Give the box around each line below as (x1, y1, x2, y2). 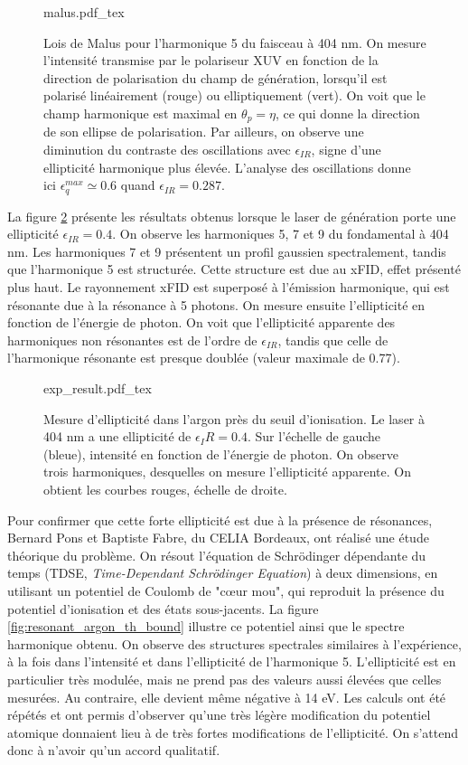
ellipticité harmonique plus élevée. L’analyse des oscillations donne (43, 157, 411, 176)
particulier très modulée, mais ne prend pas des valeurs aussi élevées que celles (7, 669, 442, 688)
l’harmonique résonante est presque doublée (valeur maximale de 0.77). (7, 348, 400, 367)
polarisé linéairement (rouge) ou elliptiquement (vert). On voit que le (43, 86, 426, 105)
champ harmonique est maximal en (43, 103, 238, 122)
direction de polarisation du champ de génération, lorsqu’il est (43, 68, 388, 87)
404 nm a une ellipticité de (43, 427, 192, 446)
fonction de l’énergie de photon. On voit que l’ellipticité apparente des (7, 313, 396, 332)
